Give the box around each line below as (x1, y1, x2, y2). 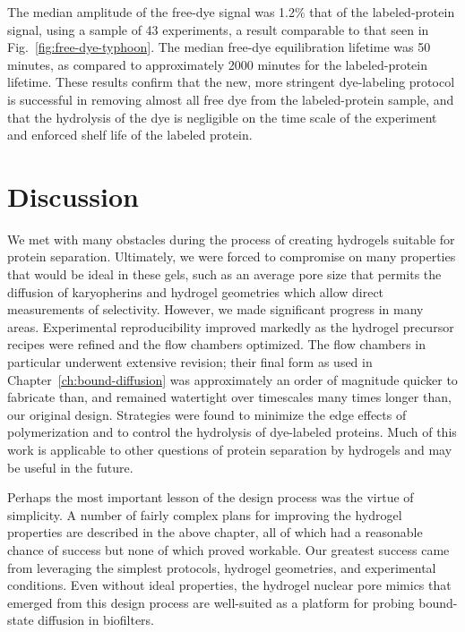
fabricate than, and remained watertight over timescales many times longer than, (7, 388, 452, 406)
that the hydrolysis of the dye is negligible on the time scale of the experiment (7, 107, 437, 126)
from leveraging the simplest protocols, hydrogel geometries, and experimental (7, 558, 436, 576)
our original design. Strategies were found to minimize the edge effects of (7, 405, 407, 423)
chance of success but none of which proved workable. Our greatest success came (7, 540, 450, 559)
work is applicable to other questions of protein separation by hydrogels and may (7, 440, 452, 458)
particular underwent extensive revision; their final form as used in (7, 353, 373, 372)
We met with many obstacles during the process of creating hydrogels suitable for (7, 229, 455, 248)
